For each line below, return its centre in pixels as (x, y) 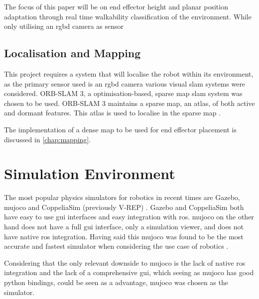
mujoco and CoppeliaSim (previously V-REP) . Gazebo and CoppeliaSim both (124, 207)
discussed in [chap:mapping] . (48, 139)
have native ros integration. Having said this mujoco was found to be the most (124, 236)
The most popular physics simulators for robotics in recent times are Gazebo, (122, 197)
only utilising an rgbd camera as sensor (64, 26)
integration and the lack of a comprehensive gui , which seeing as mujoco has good (129, 272)
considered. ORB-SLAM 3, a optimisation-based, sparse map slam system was (123, 93)
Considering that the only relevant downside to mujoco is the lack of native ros (125, 262)
